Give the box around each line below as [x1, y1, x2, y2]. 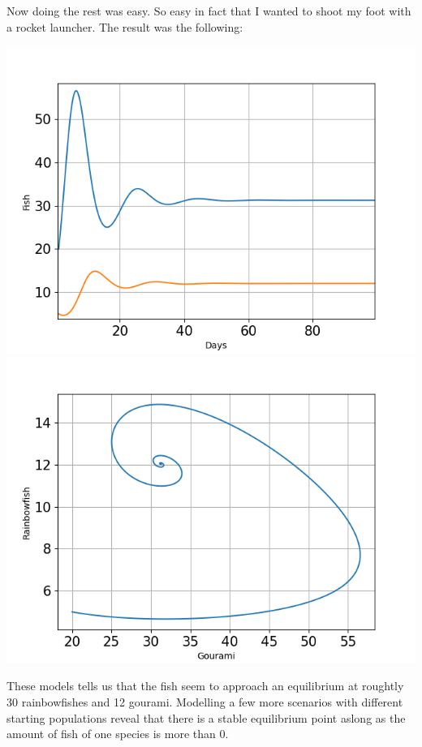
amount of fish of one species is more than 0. [6, 725, 229, 742]
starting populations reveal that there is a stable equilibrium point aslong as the [6, 709, 406, 726]
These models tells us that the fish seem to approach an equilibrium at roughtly [6, 677, 404, 694]
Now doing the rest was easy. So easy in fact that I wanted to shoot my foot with [6, 2, 411, 19]
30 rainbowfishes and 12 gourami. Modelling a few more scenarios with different [6, 693, 403, 710]
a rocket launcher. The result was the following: [6, 18, 243, 35]
